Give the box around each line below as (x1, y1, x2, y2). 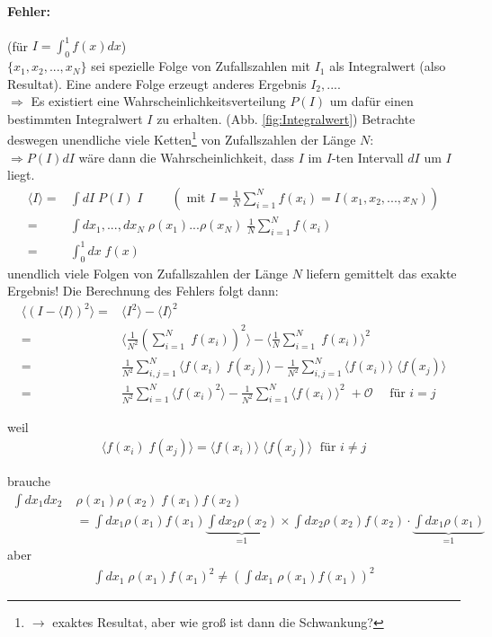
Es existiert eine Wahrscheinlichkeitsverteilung (31, 92, 286, 111)
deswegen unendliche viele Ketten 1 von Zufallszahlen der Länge (7, 128, 356, 149)
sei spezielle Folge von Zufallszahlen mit (91, 57, 311, 75)
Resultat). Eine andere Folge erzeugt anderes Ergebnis (7, 74, 307, 93)
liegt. (7, 165, 35, 184)
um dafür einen (329, 92, 414, 111)
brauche (7, 472, 50, 491)
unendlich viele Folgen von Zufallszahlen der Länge (7, 263, 289, 282)
